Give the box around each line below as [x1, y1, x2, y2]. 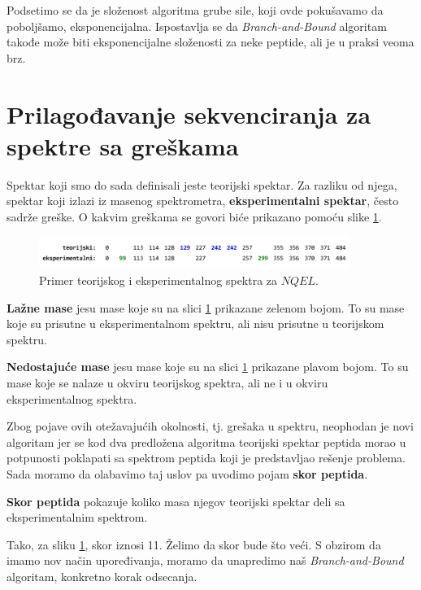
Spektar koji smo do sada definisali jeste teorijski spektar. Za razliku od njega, [7, 176, 397, 193]
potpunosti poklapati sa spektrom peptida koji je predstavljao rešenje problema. [7, 449, 406, 466]
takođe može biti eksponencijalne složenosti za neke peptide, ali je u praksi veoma [7, 33, 414, 50]
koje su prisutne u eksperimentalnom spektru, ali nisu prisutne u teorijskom [7, 315, 384, 332]
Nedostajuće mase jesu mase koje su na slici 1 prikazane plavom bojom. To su [7, 358, 409, 375]
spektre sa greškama [7, 129, 239, 162]
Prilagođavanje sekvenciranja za [7, 97, 371, 130]
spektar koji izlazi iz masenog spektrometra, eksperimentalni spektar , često [7, 192, 399, 209]
